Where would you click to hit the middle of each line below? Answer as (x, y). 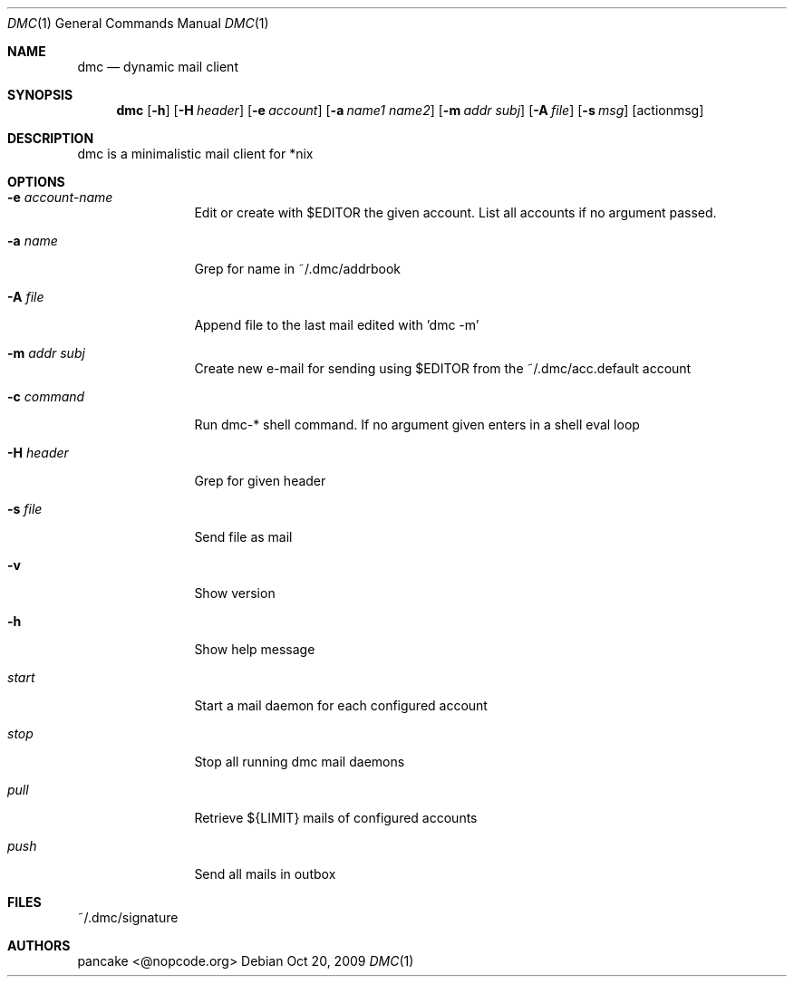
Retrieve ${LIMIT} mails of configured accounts (336, 818)
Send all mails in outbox (265, 874)
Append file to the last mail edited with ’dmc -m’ (337, 325)
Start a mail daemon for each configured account (341, 705)
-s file (25, 509)
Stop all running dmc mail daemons (300, 762)
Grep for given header (260, 481)
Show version (235, 593)
